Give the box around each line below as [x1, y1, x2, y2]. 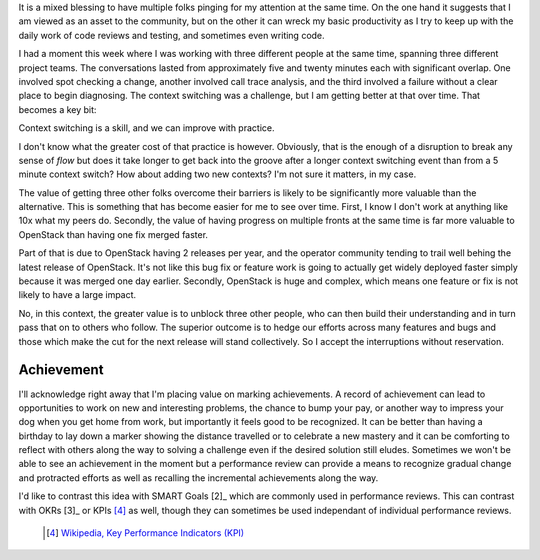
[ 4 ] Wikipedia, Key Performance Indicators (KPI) [46, 527, 245, 539]
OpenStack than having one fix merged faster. [18, 228, 209, 240]
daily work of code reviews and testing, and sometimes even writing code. [18, 29, 325, 41]
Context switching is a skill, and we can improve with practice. [18, 122, 275, 134]
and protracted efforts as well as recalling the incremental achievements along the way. [18, 471, 379, 484]
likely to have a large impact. [18, 289, 137, 301]
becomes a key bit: [18, 103, 97, 115]
